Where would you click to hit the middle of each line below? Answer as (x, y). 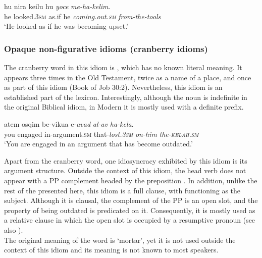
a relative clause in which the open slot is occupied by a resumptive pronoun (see (130, 220)
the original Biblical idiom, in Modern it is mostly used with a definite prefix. (124, 107)
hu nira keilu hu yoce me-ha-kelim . (57, 6)
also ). (14, 229)
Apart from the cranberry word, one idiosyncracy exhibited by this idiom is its (126, 160)
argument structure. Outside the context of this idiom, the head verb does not (125, 170)
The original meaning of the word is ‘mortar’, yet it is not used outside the (120, 240)
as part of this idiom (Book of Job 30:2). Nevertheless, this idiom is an (113, 87)
